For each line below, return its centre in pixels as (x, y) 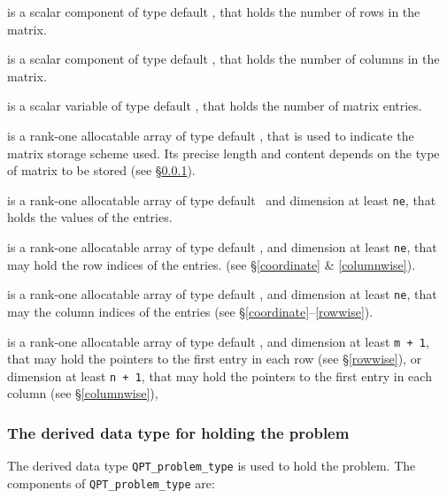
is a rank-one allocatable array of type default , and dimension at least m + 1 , (218, 341)
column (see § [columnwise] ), (83, 393)
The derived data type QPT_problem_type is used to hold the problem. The (212, 466)
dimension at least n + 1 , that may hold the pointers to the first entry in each (220, 375)
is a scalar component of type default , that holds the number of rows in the (214, 11)
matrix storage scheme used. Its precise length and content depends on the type (223, 153)
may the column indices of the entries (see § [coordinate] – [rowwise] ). (190, 311)
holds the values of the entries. (90, 217)
